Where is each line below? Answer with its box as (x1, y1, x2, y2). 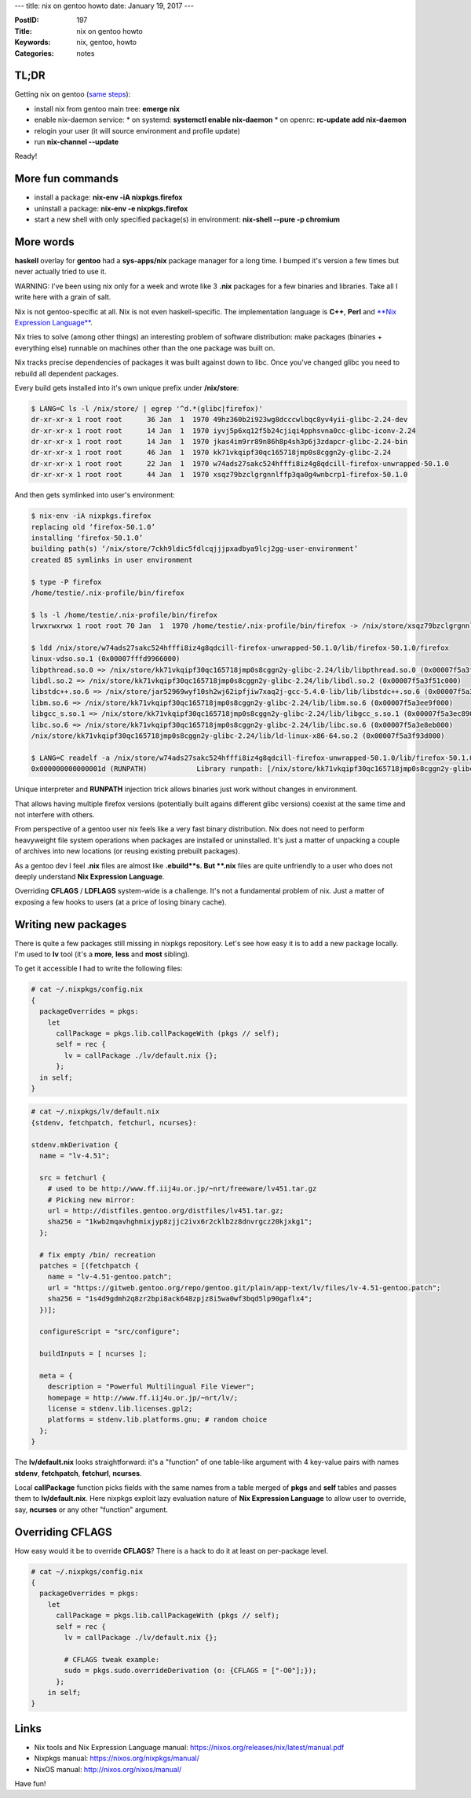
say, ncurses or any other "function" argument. (14, 1505, 169, 1514)
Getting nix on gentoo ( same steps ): (14, 90, 131, 99)
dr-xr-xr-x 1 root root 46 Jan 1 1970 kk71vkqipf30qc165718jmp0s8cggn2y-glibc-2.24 (31, 448, 392, 457)
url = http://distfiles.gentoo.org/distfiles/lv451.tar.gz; (47, 1206, 284, 1215)
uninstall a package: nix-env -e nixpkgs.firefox (34, 204, 188, 213)
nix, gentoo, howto (76, 38, 137, 47)
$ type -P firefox (31, 578, 102, 586)
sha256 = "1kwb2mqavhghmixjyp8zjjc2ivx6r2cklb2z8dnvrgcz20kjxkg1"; (47, 1217, 313, 1226)
